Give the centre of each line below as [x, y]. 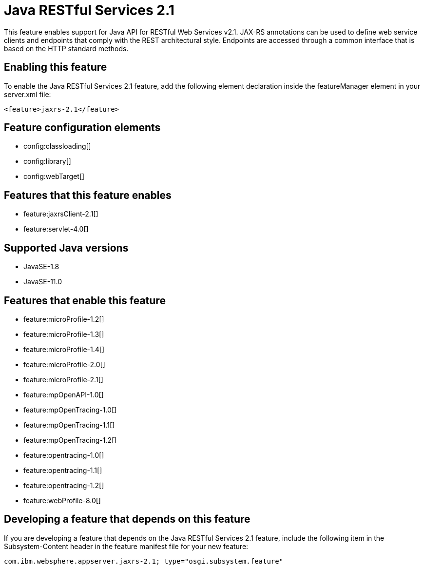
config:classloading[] [57, 146]
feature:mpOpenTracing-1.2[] [70, 440]
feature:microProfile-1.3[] [64, 334]
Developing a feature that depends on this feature [127, 519]
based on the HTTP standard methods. [66, 48]
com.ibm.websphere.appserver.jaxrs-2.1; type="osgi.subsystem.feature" [144, 561]
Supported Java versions [66, 248]
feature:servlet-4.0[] [56, 229]
